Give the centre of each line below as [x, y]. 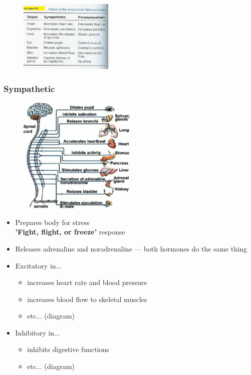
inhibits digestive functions [68, 349]
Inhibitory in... [38, 332]
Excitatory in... [38, 265]
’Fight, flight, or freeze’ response [70, 232]
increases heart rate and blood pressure [87, 282]
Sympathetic [29, 88]
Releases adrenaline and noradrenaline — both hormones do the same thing [131, 248]
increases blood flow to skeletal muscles [87, 299]
